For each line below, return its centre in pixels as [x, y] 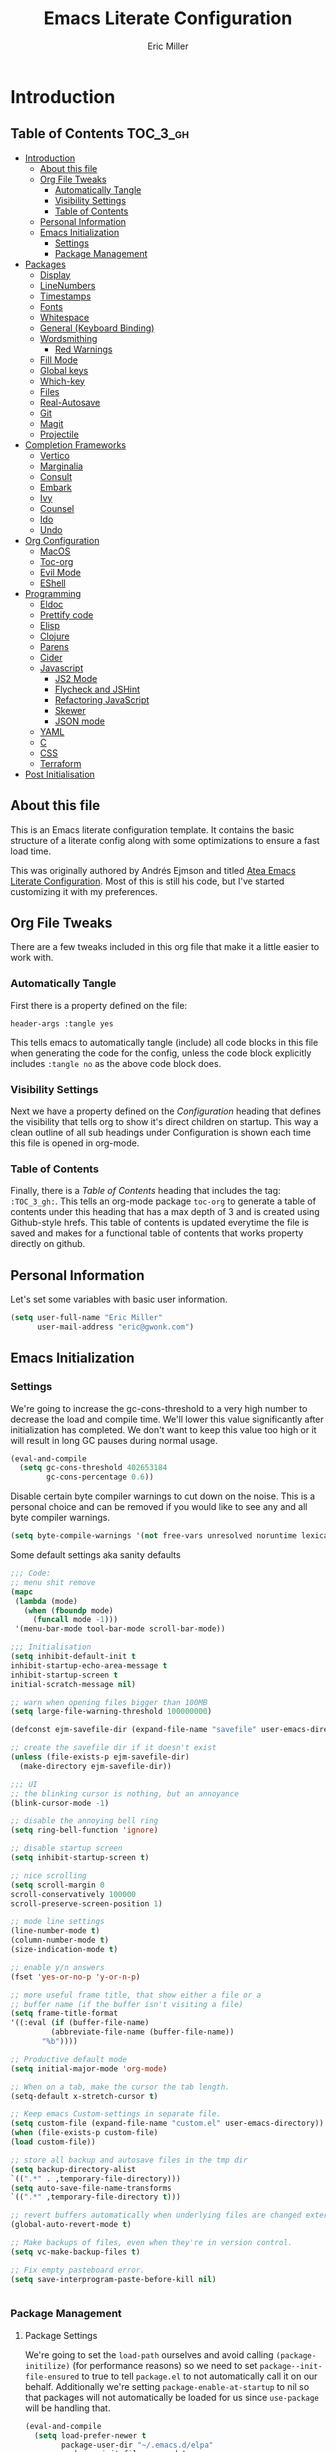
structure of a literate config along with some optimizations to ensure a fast [165, 840]
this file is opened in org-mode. [75, 1143]
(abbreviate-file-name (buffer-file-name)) [142, 2032]
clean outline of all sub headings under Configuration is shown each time [161, 1132]
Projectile [59, 434]
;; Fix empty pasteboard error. [77, 2270]
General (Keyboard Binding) [97, 328]
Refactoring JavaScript [102, 699]
